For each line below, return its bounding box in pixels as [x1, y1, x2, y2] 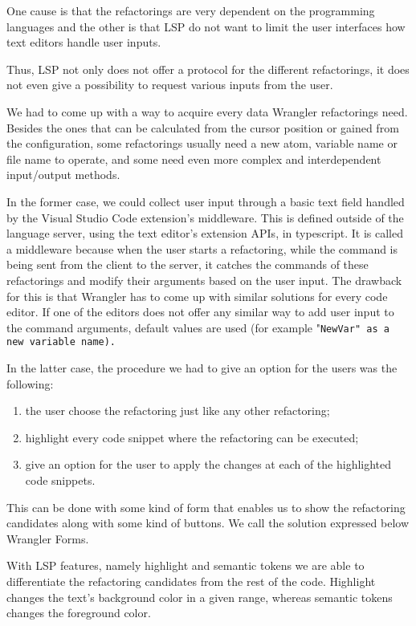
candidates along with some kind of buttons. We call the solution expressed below [6, 514, 410, 531]
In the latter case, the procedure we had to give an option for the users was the [6, 360, 398, 376]
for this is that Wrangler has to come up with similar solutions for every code [6, 287, 388, 304]
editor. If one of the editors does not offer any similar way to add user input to [6, 303, 394, 320]
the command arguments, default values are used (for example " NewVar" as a [6, 319, 389, 335]
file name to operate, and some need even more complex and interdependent [6, 150, 381, 167]
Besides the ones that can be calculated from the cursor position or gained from [6, 119, 399, 136]
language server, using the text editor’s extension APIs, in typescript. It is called [6, 225, 403, 242]
